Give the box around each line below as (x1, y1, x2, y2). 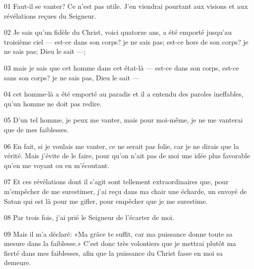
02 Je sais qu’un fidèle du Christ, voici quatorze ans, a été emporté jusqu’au (4, 27, 232, 37)
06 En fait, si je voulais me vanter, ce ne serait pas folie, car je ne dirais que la (4, 141, 239, 151)
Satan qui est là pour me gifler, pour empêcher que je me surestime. (4, 196, 208, 206)
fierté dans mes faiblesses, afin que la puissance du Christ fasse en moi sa (4, 247, 223, 258)
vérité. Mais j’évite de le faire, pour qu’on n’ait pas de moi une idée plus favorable (4, 150, 250, 161)
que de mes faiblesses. (4, 124, 69, 134)
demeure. (4, 257, 31, 268)
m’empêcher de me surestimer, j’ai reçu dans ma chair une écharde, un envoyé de (4, 186, 247, 196)
